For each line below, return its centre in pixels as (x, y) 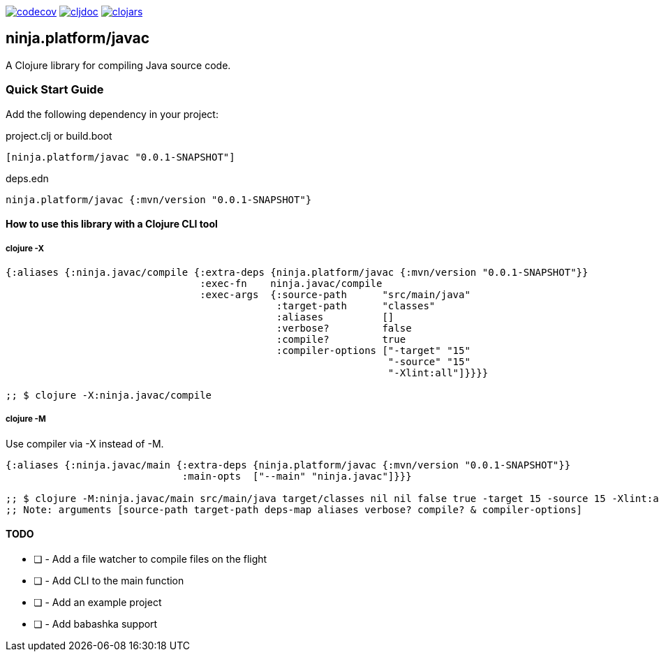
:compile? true (341, 339)
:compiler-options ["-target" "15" (373, 350)
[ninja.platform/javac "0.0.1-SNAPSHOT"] (120, 157)
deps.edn (27, 178)
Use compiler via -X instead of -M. (85, 443)
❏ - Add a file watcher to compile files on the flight (150, 559)
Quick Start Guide (55, 90)
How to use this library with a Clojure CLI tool (112, 224)
